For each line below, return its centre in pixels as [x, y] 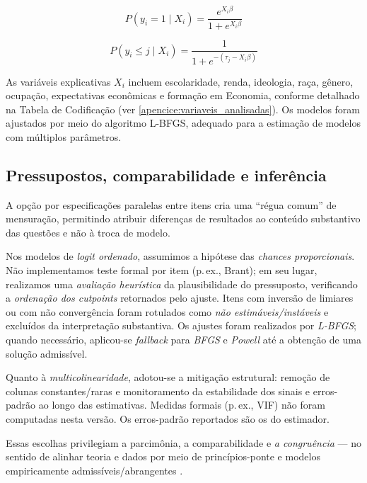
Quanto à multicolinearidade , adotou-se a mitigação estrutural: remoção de [168, 377]
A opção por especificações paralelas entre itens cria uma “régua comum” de [171, 204]
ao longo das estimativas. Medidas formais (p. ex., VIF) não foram [182, 405]
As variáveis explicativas [58, 81]
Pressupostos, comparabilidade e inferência [166, 175]
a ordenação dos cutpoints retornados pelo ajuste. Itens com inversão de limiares [180, 298]
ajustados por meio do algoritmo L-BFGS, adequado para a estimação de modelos [183, 123]
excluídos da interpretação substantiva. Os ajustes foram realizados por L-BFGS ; [181, 325]
